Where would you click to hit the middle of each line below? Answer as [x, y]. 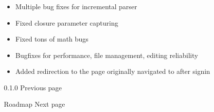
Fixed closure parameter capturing [67, 22]
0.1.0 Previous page [33, 87]
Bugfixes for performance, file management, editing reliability [107, 55]
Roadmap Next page [35, 104]
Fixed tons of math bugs [52, 39]
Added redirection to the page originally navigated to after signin [113, 71]
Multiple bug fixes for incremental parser [76, 6]
